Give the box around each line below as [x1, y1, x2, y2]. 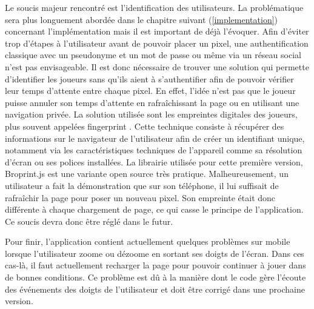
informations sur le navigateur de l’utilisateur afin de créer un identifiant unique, [5, 131, 305, 144]
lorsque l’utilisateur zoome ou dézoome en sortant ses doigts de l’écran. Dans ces [5, 247, 304, 259]
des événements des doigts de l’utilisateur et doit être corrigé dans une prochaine [5, 282, 305, 295]
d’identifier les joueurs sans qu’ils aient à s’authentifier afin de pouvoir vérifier [5, 72, 294, 85]
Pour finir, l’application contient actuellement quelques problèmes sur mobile [5, 235, 290, 248]
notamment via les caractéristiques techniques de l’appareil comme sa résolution [5, 144, 302, 156]
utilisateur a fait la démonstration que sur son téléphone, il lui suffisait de [5, 179, 279, 191]
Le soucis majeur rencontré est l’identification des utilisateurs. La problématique [5, 1, 304, 13]
